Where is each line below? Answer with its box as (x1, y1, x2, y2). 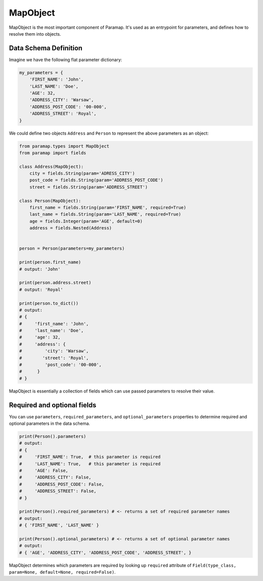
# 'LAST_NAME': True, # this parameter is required (19, 461, 161, 466)
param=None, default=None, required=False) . (9, 569, 116, 575)
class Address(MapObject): (19, 164, 84, 169)
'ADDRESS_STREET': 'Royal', (29, 111, 97, 117)
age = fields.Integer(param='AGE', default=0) (29, 218, 143, 224)
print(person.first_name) (19, 259, 81, 265)
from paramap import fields (19, 150, 86, 156)
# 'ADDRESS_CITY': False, (19, 475, 92, 480)
